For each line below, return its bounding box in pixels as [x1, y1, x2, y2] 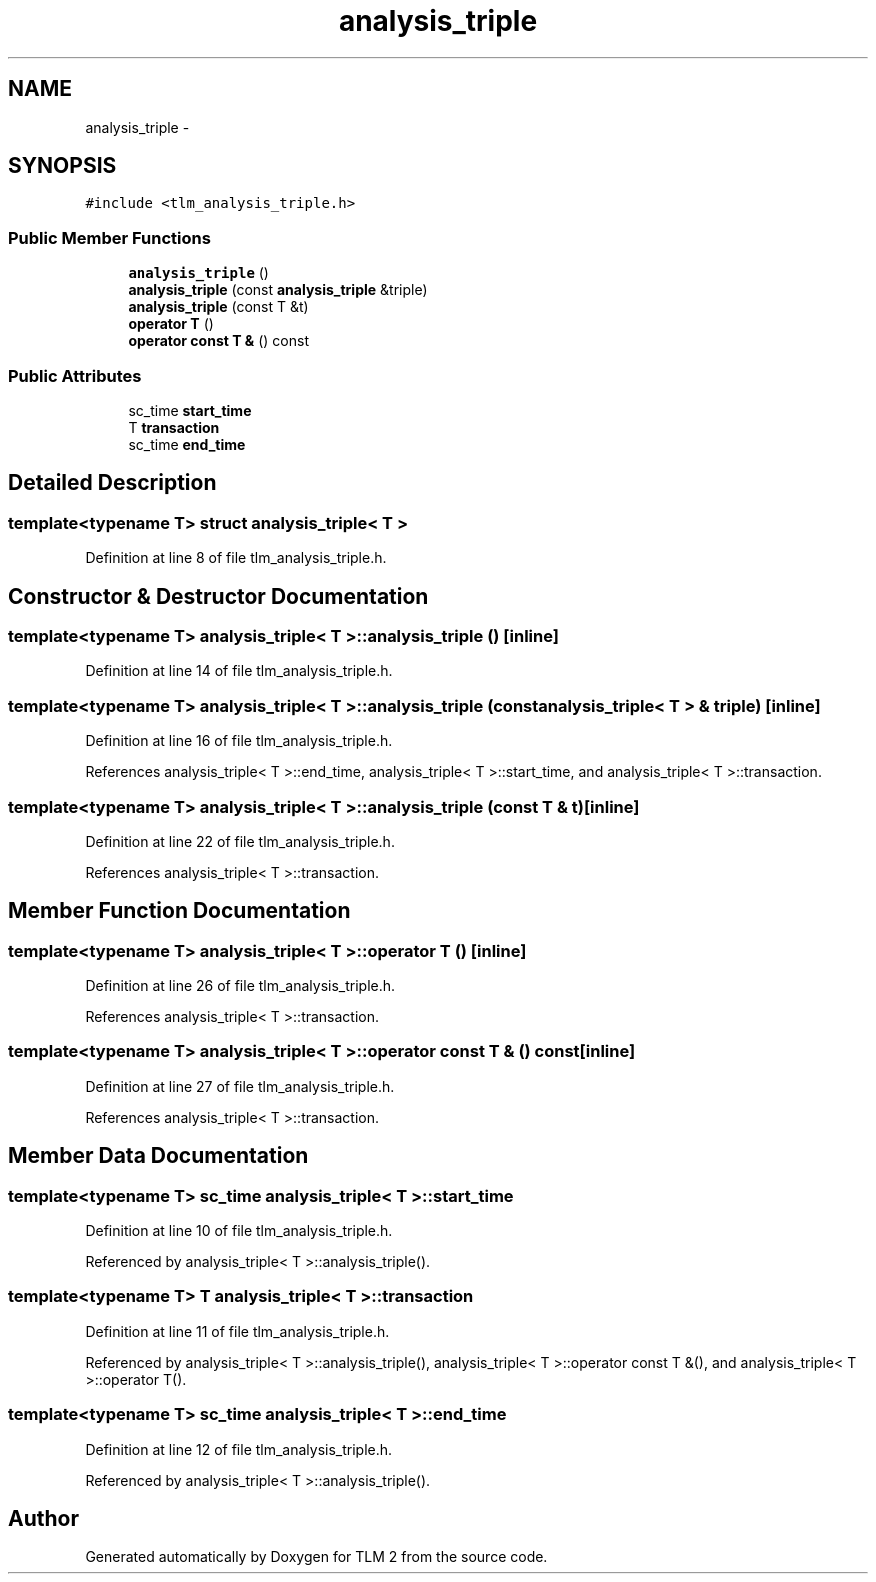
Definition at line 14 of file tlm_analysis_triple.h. [85, 662, 393, 680]
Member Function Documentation [8, 898, 351, 924]
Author [8, 1505, 79, 1531]
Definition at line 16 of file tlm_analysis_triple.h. [85, 732, 393, 750]
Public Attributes [8, 365, 142, 386]
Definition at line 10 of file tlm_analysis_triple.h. [85, 1222, 393, 1240]
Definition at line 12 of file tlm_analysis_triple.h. [85, 1440, 393, 1458]
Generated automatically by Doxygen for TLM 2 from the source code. [85, 1548, 548, 1566]
